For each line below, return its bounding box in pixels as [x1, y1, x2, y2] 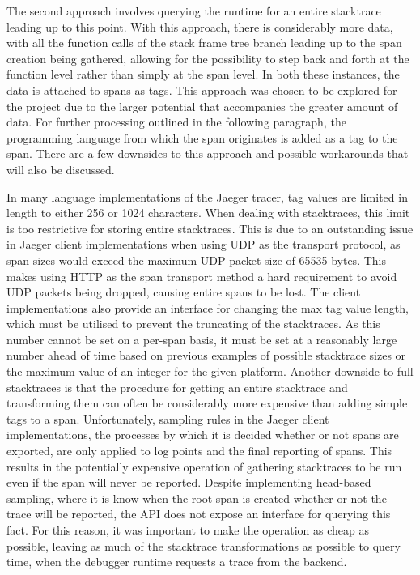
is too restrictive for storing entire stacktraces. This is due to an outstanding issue [6, 219, 414, 236]
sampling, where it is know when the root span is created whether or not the [6, 489, 387, 506]
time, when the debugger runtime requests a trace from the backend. [6, 553, 347, 570]
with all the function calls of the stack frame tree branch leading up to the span [6, 34, 402, 51]
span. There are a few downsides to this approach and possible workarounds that [6, 145, 409, 162]
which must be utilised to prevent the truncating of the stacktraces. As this [6, 315, 380, 332]
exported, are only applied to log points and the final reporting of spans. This [6, 442, 392, 459]
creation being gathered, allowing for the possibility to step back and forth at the [6, 49, 409, 66]
